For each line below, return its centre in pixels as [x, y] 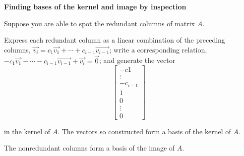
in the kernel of [27, 131]
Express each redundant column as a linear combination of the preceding [115, 40]
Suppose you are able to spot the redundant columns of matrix [99, 23]
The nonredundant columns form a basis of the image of [90, 148]
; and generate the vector [137, 60]
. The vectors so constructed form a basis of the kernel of [144, 131]
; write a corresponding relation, [158, 49]
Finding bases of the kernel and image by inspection [95, 6]
